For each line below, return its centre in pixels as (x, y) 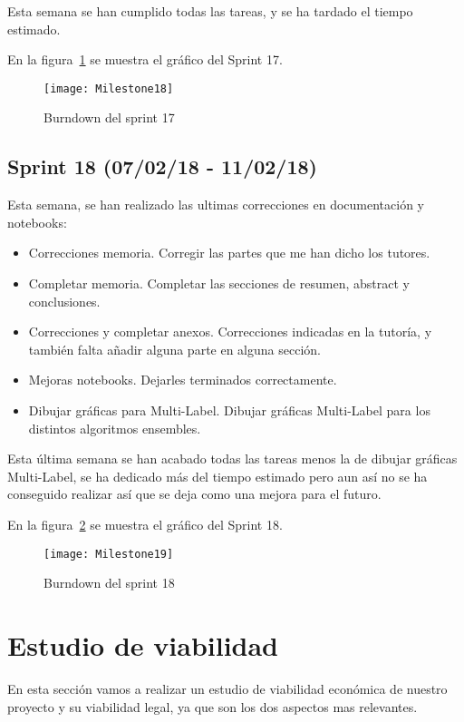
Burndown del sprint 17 (109, 117)
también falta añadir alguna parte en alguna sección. (174, 349)
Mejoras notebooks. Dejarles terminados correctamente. (183, 380)
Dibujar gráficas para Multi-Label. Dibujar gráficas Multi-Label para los (229, 410)
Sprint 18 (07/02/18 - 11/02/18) (162, 166)
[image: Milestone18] (109, 88)
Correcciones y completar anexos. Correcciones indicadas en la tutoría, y (230, 332)
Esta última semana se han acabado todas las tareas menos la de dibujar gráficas (232, 459)
